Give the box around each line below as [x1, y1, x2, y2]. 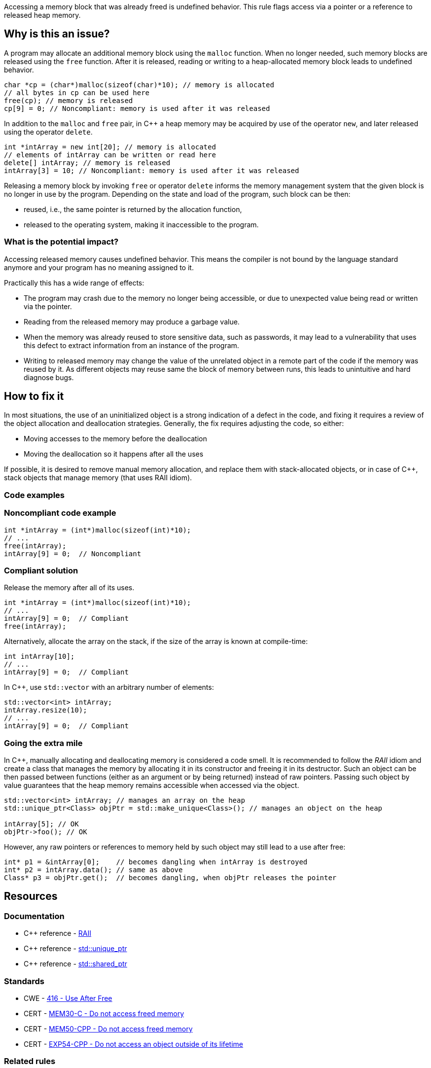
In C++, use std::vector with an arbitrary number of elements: [4, 683, 214, 692]
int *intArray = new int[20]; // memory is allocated [4, 142, 216, 151]
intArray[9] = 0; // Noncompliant [4, 549, 142, 558]
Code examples [4, 490, 65, 500]
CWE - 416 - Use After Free [24, 994, 112, 1003]
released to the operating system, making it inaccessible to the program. [24, 220, 259, 229]
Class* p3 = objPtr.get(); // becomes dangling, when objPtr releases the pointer [4, 874, 337, 882]
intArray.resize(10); [4, 706, 87, 714]
